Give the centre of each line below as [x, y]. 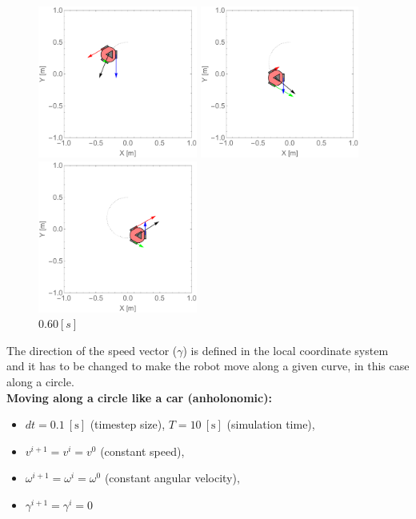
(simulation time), [271, 424]
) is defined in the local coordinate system [286, 350]
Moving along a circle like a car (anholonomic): [139, 397]
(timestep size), [128, 424]
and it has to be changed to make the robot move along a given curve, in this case [208, 366]
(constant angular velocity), [172, 478]
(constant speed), [142, 451]
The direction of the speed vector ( [92, 350]
